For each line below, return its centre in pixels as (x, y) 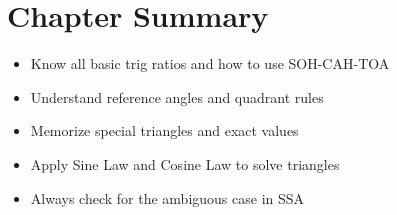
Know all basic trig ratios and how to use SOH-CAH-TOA (210, 63)
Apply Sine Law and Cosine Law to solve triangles (185, 163)
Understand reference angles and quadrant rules (177, 96)
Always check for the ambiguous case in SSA (167, 197)
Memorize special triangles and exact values (164, 130)
